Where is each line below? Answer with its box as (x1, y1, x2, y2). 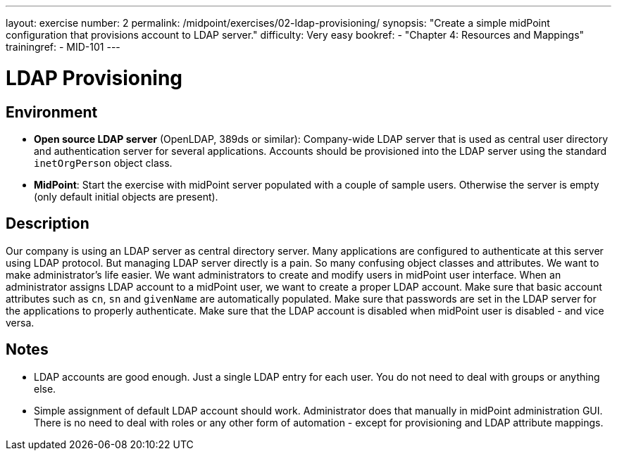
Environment (6, 103, 98, 121)
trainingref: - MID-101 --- (6, 41, 120, 53)
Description (6, 215, 89, 233)
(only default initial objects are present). (34, 190, 218, 203)
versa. (6, 316, 35, 329)
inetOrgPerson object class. (34, 156, 173, 169)
